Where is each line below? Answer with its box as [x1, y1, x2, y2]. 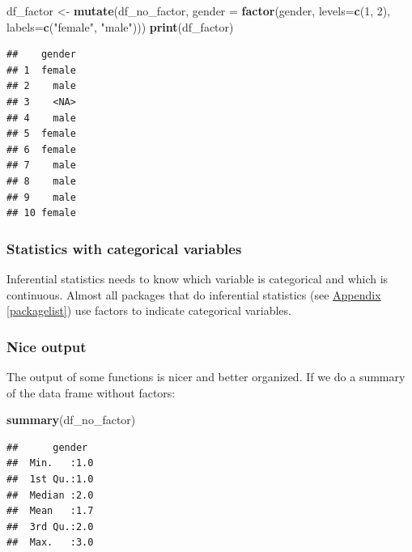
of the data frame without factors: [6, 384, 176, 401]
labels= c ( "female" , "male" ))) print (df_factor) [6, 18, 234, 35]
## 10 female [6, 207, 76, 219]
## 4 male [6, 112, 76, 124]
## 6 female [6, 143, 76, 155]
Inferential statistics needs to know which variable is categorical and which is [6, 270, 389, 287]
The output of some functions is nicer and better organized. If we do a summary [6, 367, 406, 384]
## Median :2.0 [6, 489, 94, 501]
